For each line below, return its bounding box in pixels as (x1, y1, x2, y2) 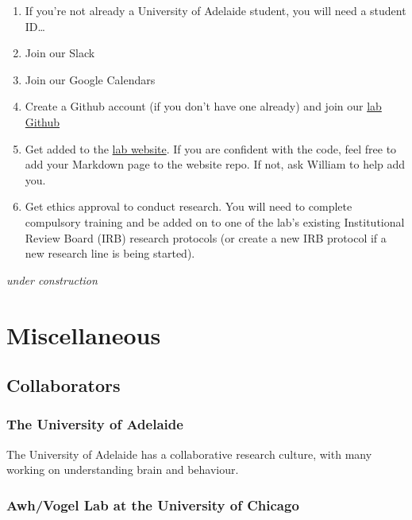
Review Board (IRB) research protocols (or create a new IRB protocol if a (25, 229, 387, 246)
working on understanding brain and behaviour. (6, 461, 239, 478)
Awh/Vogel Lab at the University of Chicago (6, 495, 299, 514)
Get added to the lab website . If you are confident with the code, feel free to (25, 140, 397, 157)
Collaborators (6, 373, 121, 398)
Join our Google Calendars (25, 71, 156, 87)
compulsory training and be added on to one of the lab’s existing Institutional (25, 213, 405, 230)
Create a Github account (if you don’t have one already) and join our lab (25, 98, 382, 114)
